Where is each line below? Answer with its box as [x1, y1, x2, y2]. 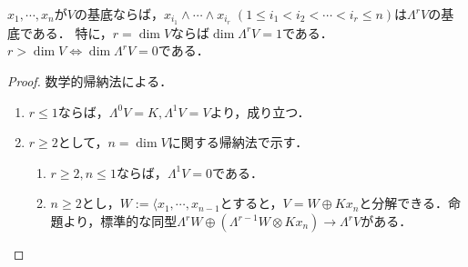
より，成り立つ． [209, 102, 310, 121]
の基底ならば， [74, 5, 164, 23]
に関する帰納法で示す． [168, 133, 309, 152]
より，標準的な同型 [63, 212, 178, 231]
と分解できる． [359, 193, 449, 213]
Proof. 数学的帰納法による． [7, 72, 173, 91]
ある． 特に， [32, 23, 113, 42]
